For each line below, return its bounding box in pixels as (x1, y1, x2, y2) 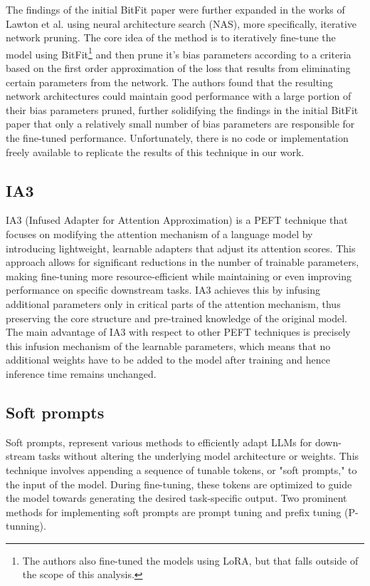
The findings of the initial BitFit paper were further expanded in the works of (6, 2, 345, 16)
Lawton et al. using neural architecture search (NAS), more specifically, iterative (6, 16, 356, 31)
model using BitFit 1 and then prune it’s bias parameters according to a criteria (6, 44, 351, 61)
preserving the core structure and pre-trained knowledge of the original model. (6, 310, 347, 325)
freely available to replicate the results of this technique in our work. (6, 144, 305, 159)
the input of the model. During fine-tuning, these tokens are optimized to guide (6, 476, 352, 491)
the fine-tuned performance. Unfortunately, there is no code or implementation (6, 130, 349, 145)
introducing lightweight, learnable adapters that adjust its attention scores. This (6, 240, 356, 255)
